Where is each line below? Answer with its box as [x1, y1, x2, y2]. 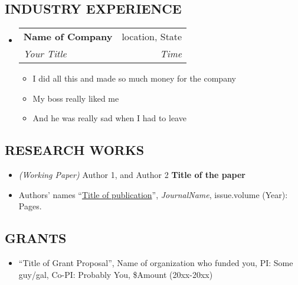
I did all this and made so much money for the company [32, 72, 236, 85]
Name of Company [23, 30, 113, 44]
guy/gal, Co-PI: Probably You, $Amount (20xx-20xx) [18, 268, 213, 280]
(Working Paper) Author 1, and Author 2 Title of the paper [18, 169, 245, 181]
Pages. [18, 200, 42, 212]
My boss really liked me [32, 92, 119, 104]
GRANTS [5, 229, 67, 247]
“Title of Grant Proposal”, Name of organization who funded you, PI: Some [18, 257, 293, 269]
